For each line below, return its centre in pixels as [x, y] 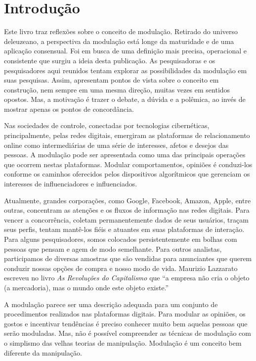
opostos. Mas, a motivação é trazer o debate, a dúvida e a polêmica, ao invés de [125, 99]
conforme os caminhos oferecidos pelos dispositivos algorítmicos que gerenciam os [127, 174]
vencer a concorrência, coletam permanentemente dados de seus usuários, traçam [126, 219]
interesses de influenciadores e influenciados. [71, 184]
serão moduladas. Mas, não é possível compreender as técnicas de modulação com [128, 333]
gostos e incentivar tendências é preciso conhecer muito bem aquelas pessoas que [126, 323]
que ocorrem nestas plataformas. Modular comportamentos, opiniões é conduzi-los [128, 164]
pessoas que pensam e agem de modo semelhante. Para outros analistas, [113, 248]
